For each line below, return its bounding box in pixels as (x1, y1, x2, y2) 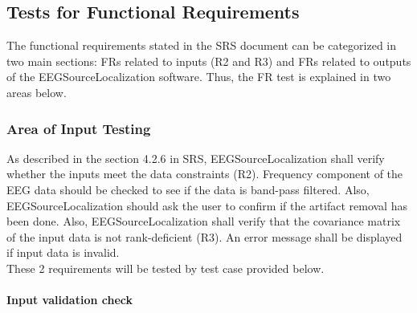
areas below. (6, 83, 67, 100)
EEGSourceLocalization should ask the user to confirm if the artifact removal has (6, 197, 407, 213)
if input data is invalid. (6, 244, 120, 261)
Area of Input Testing (6, 118, 151, 138)
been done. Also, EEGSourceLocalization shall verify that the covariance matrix (6, 213, 401, 230)
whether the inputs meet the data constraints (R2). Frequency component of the (6, 165, 403, 182)
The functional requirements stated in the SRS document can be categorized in (6, 37, 397, 54)
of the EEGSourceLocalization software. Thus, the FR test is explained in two (6, 68, 391, 85)
